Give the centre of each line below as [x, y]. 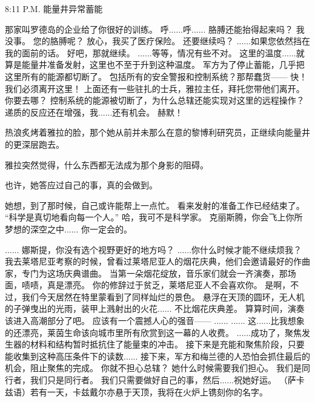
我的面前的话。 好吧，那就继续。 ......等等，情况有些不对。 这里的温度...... [151, 52]
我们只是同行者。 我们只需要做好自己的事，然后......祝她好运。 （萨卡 [167, 380]
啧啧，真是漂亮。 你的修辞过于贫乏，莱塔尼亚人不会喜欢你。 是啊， [156, 285]
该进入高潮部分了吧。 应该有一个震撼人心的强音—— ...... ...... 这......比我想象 [155, 321]
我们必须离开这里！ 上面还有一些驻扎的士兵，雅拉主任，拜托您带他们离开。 [155, 88]
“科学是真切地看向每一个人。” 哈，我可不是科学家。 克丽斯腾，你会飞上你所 [154, 217]
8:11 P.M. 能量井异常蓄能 [54, 8]
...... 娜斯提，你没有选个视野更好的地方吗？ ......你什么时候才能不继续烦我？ [154, 249]
